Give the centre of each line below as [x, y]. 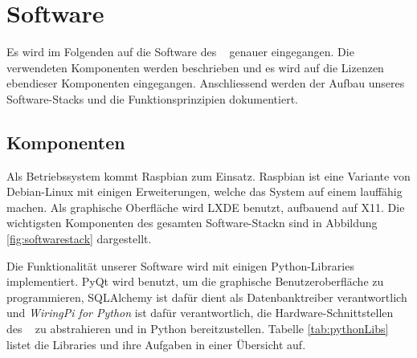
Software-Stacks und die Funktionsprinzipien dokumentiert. [152, 98]
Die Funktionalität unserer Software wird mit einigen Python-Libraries [180, 265]
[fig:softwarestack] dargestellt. [79, 239]
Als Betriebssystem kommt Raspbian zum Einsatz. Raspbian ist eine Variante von [208, 175]
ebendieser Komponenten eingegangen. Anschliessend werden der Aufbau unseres [206, 83]
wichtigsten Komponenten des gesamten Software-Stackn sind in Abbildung [192, 223]
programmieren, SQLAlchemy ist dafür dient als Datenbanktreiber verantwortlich [207, 297]
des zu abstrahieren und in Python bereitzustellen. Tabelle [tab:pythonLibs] [198, 329]
